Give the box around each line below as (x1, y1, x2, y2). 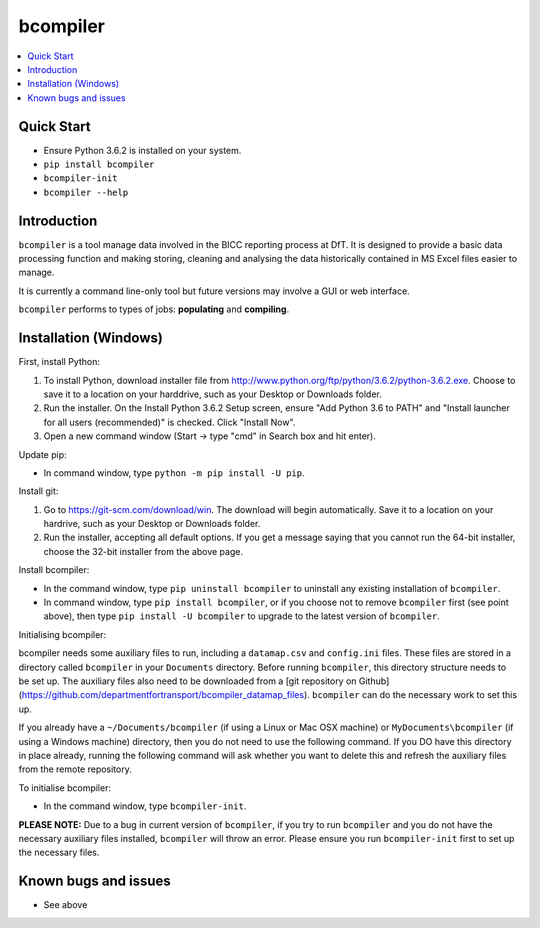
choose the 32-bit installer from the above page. (43, 545, 244, 557)
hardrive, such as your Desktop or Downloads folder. (43, 518, 261, 530)
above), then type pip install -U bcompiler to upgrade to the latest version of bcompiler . (43, 610, 440, 622)
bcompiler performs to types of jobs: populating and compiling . (18, 303, 290, 315)
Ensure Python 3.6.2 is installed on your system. (43, 144, 242, 156)
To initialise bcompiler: (18, 781, 112, 794)
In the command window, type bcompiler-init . (43, 800, 247, 812)
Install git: (18, 485, 59, 497)
